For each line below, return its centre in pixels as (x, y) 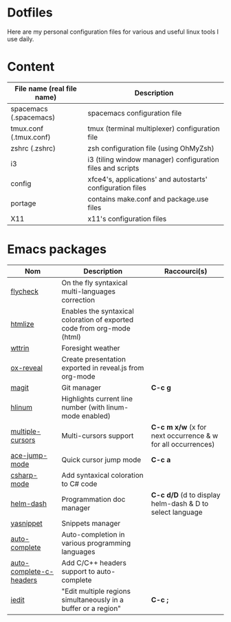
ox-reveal (27, 368)
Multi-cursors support (98, 436)
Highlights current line (97, 399)
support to (78, 571)
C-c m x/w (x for (179, 427)
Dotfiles (30, 13)
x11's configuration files (127, 219)
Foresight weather (91, 348)
